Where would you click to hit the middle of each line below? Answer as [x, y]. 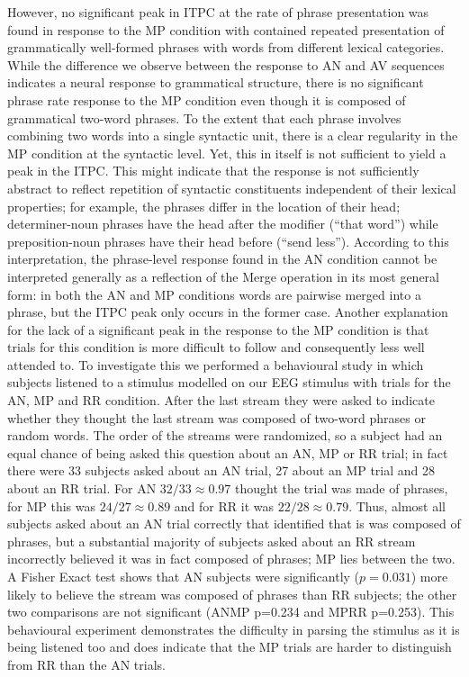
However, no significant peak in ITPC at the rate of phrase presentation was [218, 12]
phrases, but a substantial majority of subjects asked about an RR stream [212, 541]
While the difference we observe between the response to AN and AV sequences [226, 64]
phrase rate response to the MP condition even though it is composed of [207, 99]
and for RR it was [224, 505]
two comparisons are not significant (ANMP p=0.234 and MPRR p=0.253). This [231, 612]
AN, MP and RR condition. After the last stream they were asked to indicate [221, 400]
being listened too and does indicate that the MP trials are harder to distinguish [230, 647]
